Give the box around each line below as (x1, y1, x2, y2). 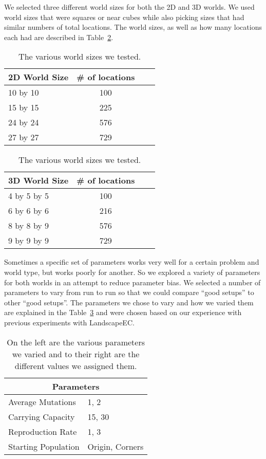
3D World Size (8, 174, 69, 187)
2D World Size (8, 71, 69, 83)
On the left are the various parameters (7, 336, 145, 348)
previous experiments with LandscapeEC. (4, 317, 135, 327)
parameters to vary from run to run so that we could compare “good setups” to (4, 287, 254, 298)
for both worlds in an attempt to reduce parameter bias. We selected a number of (4, 277, 261, 287)
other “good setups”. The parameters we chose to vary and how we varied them (4, 297, 254, 307)
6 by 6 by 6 (8, 205, 49, 217)
